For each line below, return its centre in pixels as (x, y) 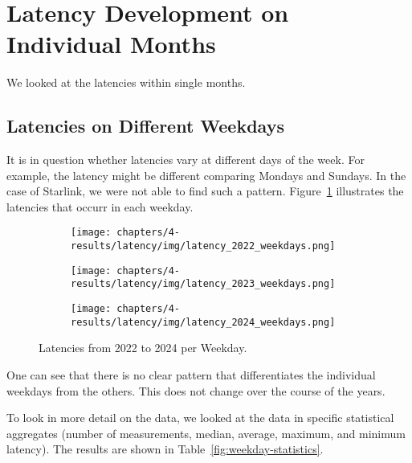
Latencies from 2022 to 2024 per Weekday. (143, 348)
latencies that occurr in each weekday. (100, 206)
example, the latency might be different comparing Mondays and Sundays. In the (206, 175)
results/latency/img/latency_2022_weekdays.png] (203, 246)
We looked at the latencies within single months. (126, 82)
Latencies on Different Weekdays (145, 126)
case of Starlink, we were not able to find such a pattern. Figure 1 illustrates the (205, 191)
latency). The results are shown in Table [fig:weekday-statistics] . (165, 449)
